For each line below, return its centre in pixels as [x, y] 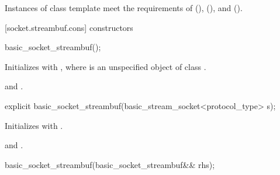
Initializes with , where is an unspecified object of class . [106, 66]
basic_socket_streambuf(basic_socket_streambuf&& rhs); [110, 164]
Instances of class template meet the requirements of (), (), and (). [124, 8]
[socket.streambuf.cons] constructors [69, 27]
